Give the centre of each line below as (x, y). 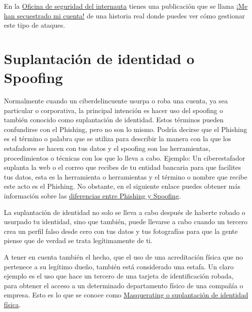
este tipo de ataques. (35, 25)
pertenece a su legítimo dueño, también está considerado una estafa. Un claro (119, 266)
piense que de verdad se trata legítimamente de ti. (78, 240)
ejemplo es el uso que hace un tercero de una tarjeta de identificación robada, (119, 276)
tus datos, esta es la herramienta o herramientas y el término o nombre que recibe (126, 176)
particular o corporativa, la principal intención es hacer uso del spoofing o (114, 110)
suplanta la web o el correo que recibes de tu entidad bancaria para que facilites (123, 167)
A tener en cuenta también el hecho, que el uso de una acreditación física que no (123, 257)
